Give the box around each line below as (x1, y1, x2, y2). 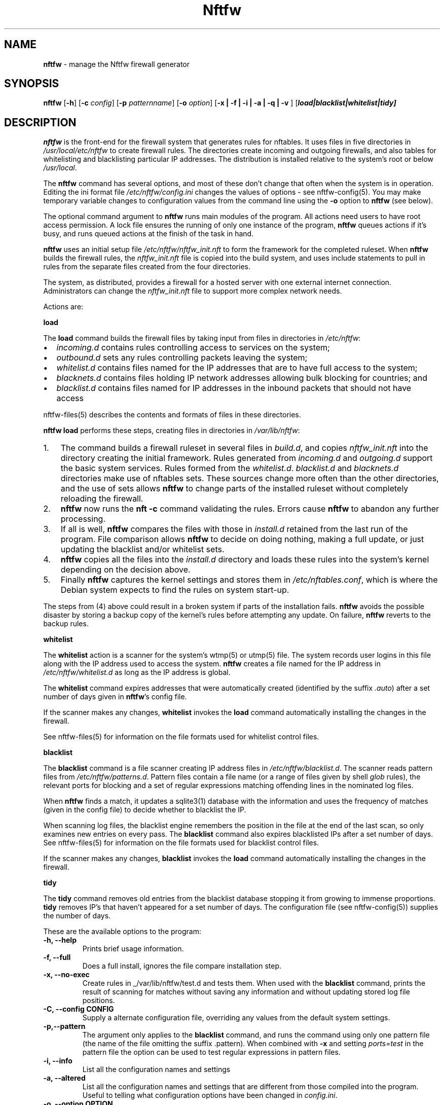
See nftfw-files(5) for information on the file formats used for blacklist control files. (43, 838, 319, 847)
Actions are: (43, 302, 84, 311)
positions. (82, 996, 115, 1005)
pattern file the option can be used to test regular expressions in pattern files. (82, 1048, 341, 1057)
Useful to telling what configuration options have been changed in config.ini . (82, 1091, 338, 1100)
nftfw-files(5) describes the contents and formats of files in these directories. (43, 410, 301, 419)
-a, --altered (43, 1074, 86, 1083)
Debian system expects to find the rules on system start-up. (60, 585, 289, 595)
